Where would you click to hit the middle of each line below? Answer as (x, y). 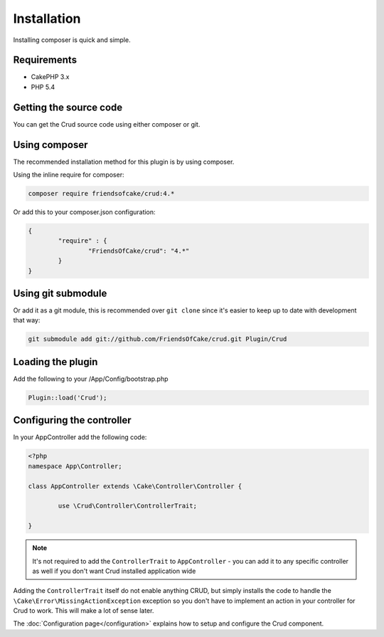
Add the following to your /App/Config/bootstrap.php (91, 379)
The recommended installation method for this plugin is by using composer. (124, 162)
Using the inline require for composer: (69, 175)
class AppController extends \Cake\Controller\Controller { (135, 486)
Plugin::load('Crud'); (68, 398)
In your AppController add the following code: (80, 437)
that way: (27, 320)
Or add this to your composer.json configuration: (84, 212)
